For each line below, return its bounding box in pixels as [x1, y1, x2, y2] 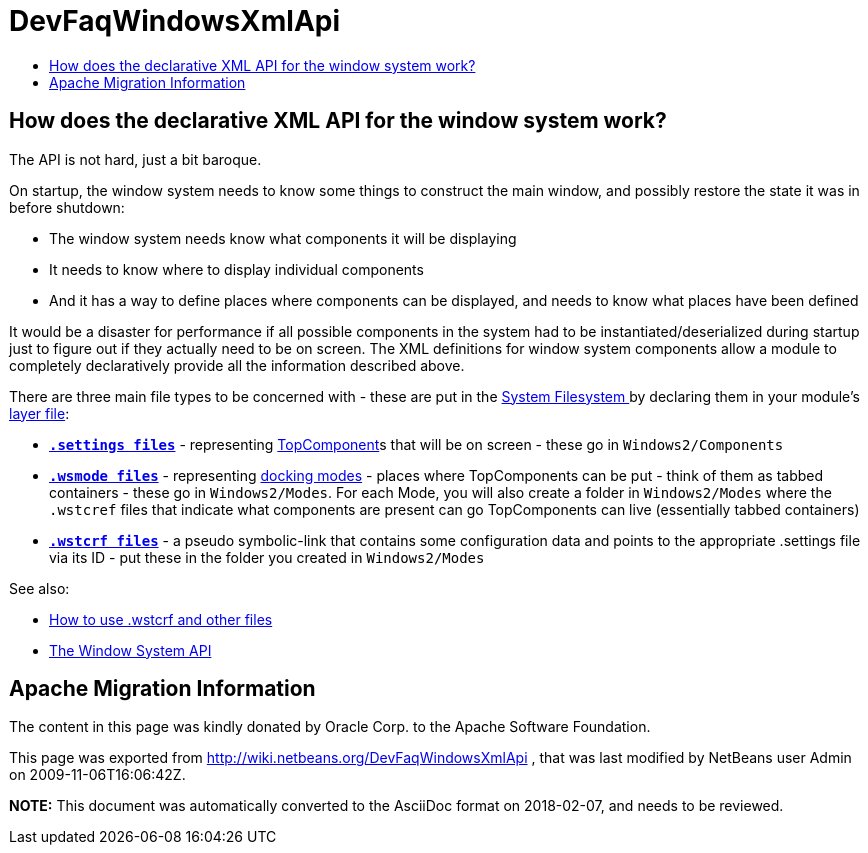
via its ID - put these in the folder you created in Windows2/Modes [49, 548, 485, 566]
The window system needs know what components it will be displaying [49, 229, 517, 247]
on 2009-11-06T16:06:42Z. [9, 766, 186, 784]
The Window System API [49, 641, 212, 659]
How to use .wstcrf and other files [49, 610, 273, 628]
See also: [9, 579, 70, 597]
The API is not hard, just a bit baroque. [9, 150, 262, 168]
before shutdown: [9, 198, 125, 216]
